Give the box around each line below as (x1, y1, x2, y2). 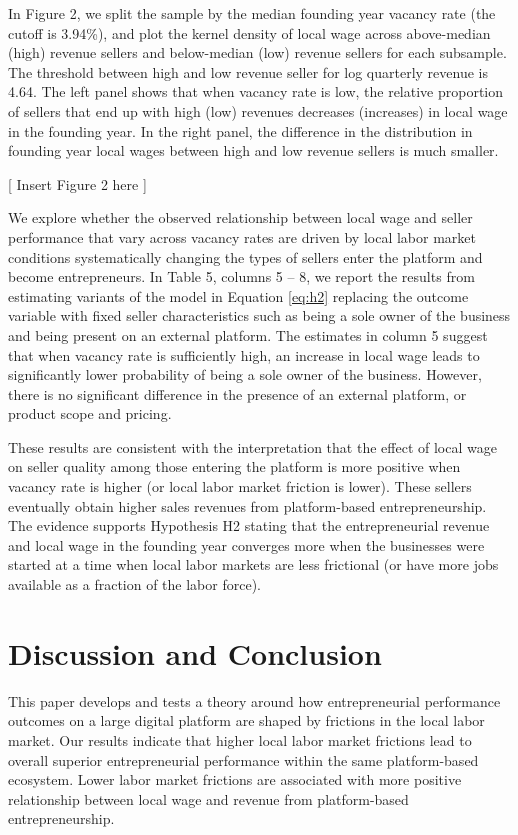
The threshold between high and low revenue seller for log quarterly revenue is (8, 61, 488, 82)
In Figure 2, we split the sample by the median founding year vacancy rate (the (8, 3, 496, 23)
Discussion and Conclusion (8, 632, 382, 673)
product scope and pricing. (8, 403, 172, 424)
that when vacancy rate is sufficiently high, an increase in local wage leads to (8, 344, 480, 365)
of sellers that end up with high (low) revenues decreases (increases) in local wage (8, 100, 508, 121)
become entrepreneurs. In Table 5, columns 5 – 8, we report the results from (8, 266, 475, 287)
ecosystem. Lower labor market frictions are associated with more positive (8, 769, 462, 790)
